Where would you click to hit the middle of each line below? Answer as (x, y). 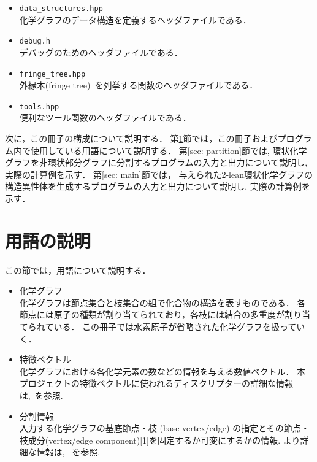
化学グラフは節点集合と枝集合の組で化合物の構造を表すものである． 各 (162, 302)
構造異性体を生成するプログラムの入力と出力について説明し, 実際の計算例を (158, 186)
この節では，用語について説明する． (78, 270)
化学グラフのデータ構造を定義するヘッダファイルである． (135, 19)
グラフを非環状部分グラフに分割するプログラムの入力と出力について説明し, (156, 162)
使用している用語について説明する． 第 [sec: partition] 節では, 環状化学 (169, 150)
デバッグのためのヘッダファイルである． (101, 52)
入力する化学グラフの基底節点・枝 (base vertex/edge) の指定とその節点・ (164, 428)
